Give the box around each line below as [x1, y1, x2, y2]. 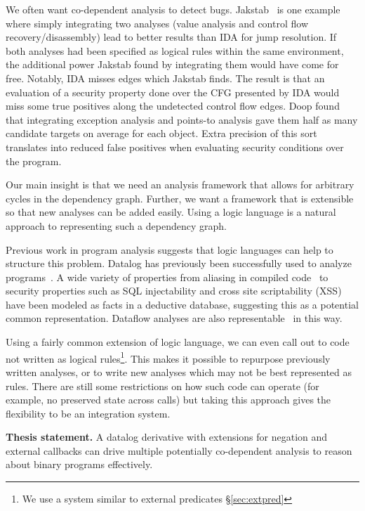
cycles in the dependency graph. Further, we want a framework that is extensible [6, 190, 354, 205]
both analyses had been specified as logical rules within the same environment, [6, 43, 344, 58]
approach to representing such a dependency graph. [6, 218, 227, 233]
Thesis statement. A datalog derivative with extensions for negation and [6, 429, 328, 444]
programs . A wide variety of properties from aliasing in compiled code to [6, 269, 328, 284]
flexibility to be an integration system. [6, 406, 171, 420]
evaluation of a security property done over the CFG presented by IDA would [6, 84, 340, 99]
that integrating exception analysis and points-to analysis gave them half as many [6, 112, 358, 127]
